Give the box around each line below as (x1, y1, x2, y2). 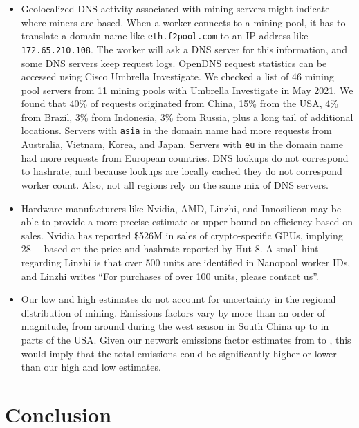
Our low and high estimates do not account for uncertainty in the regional (21, 292, 336, 306)
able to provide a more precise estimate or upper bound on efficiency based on (21, 214, 353, 229)
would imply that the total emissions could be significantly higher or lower (21, 346, 337, 360)
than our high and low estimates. (21, 360, 161, 374)
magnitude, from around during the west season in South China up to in (21, 319, 329, 333)
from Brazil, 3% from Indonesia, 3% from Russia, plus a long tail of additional (21, 109, 353, 124)
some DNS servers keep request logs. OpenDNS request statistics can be (21, 55, 327, 70)
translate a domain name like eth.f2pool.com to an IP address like (21, 28, 309, 43)
